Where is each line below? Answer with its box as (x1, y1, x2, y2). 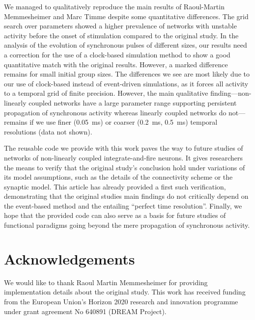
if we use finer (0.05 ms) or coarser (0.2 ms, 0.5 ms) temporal (29, 117, 218, 127)
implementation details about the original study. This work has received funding (4, 287, 246, 297)
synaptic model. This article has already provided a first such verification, (4, 181, 226, 191)
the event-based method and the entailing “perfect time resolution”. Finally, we (4, 200, 242, 211)
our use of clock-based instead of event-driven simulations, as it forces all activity (4, 78, 249, 88)
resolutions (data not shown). (4, 126, 92, 136)
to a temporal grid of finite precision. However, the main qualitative (4, 88, 208, 98)
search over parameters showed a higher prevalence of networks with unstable (4, 21, 237, 31)
